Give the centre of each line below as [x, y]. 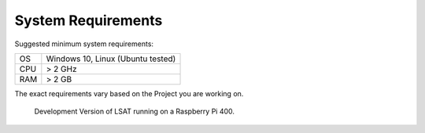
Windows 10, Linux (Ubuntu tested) [111, 59]
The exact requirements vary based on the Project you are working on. [129, 93]
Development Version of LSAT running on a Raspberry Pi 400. [135, 111]
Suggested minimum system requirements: [84, 44]
